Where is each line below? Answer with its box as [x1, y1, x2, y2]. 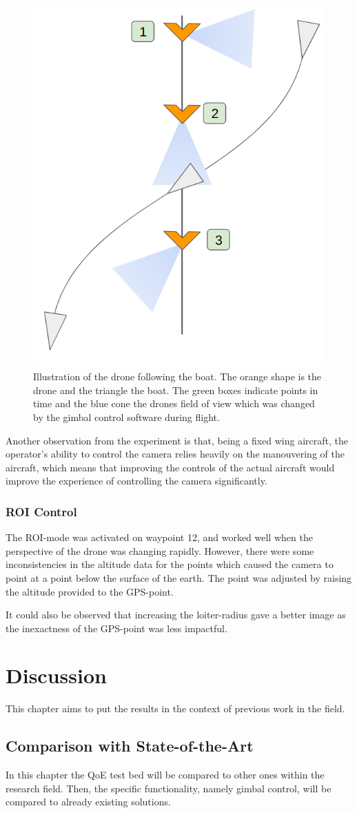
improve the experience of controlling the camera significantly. [6, 473, 267, 488]
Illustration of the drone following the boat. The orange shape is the [33, 369, 322, 384]
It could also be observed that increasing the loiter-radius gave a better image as [6, 607, 346, 622]
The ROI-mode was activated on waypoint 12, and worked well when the [6, 530, 313, 545]
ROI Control [6, 502, 77, 520]
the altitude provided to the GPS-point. [6, 584, 174, 598]
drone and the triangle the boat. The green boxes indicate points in [33, 382, 318, 397]
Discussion [6, 661, 107, 689]
